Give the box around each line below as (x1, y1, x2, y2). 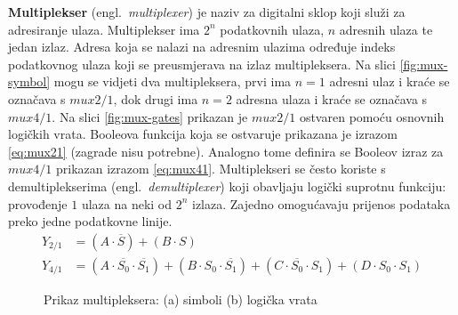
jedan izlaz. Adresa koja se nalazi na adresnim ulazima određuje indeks (8, 37, 396, 56)
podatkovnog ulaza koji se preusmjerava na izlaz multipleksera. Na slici (8, 54, 396, 73)
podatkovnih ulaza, (220, 20, 325, 38)
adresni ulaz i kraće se (329, 72, 450, 91)
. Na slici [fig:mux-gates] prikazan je (52, 107, 248, 125)
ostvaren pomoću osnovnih (299, 107, 445, 125)
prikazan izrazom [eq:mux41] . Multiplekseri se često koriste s (55, 159, 386, 178)
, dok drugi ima (113, 89, 198, 108)
